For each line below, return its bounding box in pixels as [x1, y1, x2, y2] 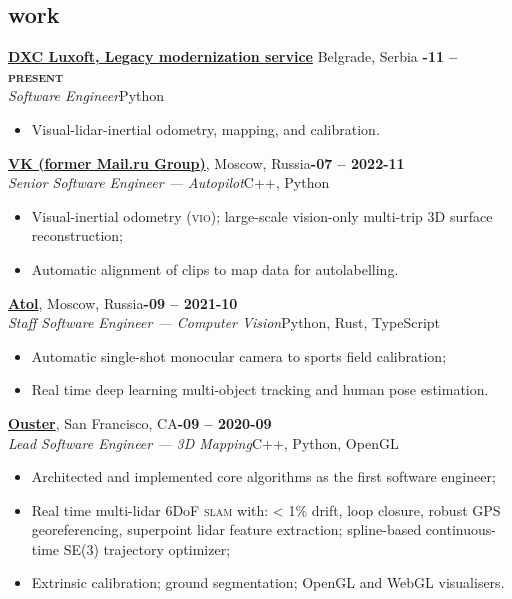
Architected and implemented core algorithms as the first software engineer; [31, 466, 496, 487]
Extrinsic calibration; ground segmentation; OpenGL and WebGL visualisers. [31, 572, 505, 593]
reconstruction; [31, 225, 123, 246]
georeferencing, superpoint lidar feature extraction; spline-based [31, 519, 422, 540]
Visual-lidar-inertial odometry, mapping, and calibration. [31, 118, 380, 139]
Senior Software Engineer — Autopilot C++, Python [8, 172, 330, 193]
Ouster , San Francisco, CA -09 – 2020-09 [8, 412, 272, 433]
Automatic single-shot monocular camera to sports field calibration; [31, 345, 447, 366]
